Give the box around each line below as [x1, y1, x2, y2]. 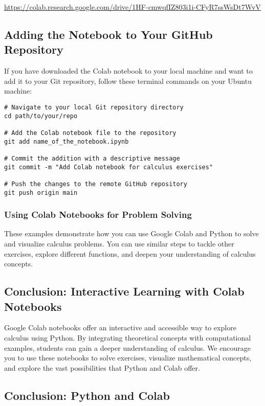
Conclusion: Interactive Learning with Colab [4, 283, 245, 299]
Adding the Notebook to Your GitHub [4, 26, 213, 42]
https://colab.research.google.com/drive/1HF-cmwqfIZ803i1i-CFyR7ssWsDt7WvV [4, 2, 261, 12]
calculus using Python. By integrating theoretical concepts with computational [4, 332, 251, 343]
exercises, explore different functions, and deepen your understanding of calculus [4, 248, 256, 259]
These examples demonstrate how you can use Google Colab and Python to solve [4, 228, 259, 239]
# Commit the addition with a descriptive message [4, 154, 180, 162]
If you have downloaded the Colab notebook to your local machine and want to [4, 65, 253, 76]
